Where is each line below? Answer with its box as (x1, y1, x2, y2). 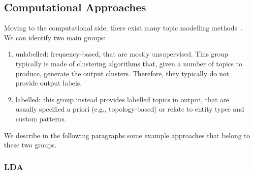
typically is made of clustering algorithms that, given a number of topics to (15, 58, 242, 68)
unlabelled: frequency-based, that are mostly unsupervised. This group (15, 49, 228, 59)
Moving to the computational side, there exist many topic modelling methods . (4, 23, 243, 33)
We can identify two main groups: (4, 32, 106, 42)
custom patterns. (15, 113, 66, 123)
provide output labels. (15, 78, 82, 88)
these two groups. (4, 140, 57, 150)
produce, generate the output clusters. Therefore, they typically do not (15, 68, 229, 78)
